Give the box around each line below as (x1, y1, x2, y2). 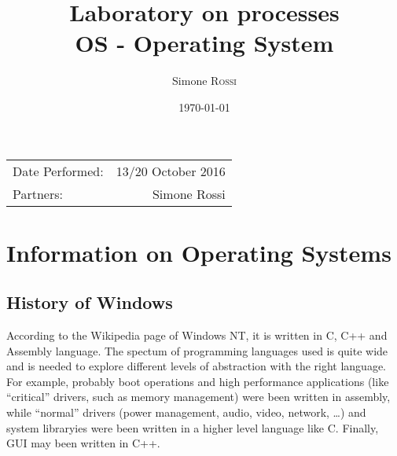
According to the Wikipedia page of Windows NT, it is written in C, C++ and (6, 327, 388, 344)
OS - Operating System (75, 27, 334, 59)
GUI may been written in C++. (6, 435, 160, 451)
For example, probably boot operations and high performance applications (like (6, 373, 389, 389)
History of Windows (6, 290, 173, 314)
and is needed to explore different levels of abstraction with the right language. (6, 358, 386, 374)
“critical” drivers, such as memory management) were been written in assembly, (6, 388, 391, 405)
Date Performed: (13, 161, 104, 180)
